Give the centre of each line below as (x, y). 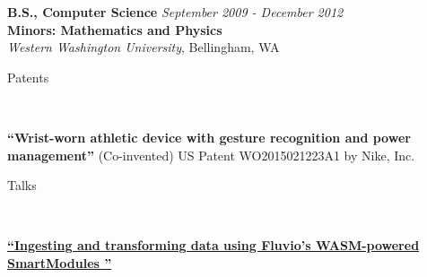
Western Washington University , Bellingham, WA (144, 47)
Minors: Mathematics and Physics (115, 29)
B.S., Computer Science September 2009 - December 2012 (175, 12)
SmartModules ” (60, 262)
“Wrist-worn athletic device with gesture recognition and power (209, 137)
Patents (28, 77)
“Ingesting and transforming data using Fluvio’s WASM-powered (213, 245)
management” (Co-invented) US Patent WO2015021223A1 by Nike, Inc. (211, 155)
